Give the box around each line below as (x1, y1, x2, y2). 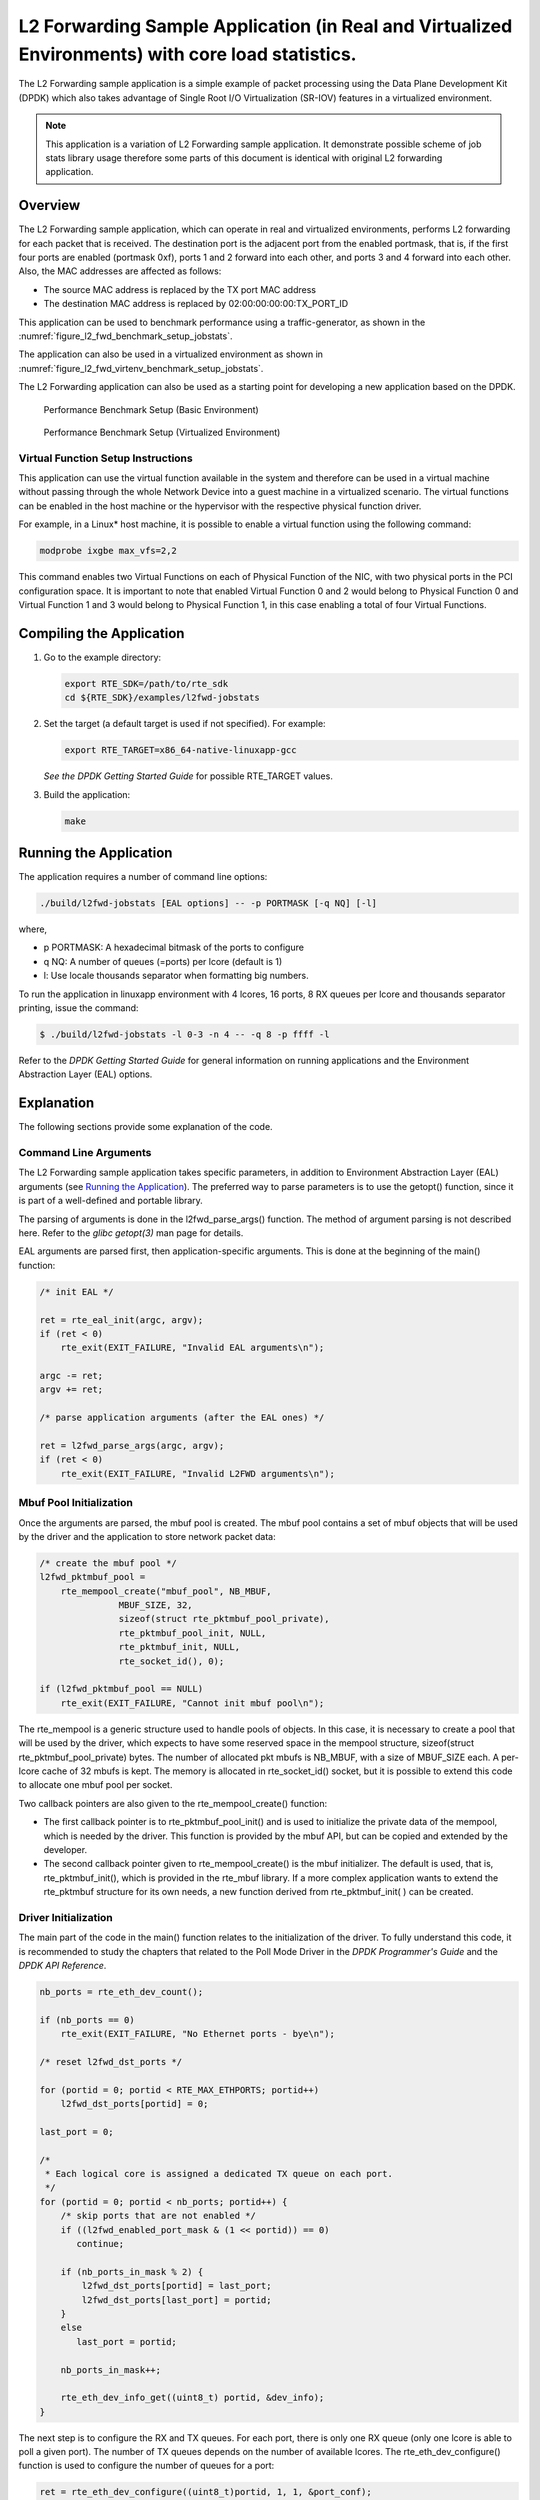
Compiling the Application (18, 625, 185, 642)
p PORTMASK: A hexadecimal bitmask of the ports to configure (43, 941, 305, 954)
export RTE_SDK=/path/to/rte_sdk (64, 678, 229, 689)
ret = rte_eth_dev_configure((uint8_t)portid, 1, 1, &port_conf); (39, 2486, 372, 2498)
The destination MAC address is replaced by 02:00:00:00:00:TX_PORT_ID (43, 298, 349, 310)
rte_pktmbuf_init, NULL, (118, 1641, 240, 1653)
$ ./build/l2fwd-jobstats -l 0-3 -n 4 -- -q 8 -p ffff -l (39, 1028, 330, 1040)
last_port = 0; (39, 2126, 114, 2137)
